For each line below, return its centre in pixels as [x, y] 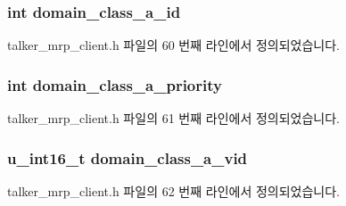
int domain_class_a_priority [115, 84]
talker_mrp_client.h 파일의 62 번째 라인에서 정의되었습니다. [173, 190]
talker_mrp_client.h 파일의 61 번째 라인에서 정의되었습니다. [173, 118]
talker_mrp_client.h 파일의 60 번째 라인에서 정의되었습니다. [173, 45]
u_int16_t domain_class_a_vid [128, 157]
